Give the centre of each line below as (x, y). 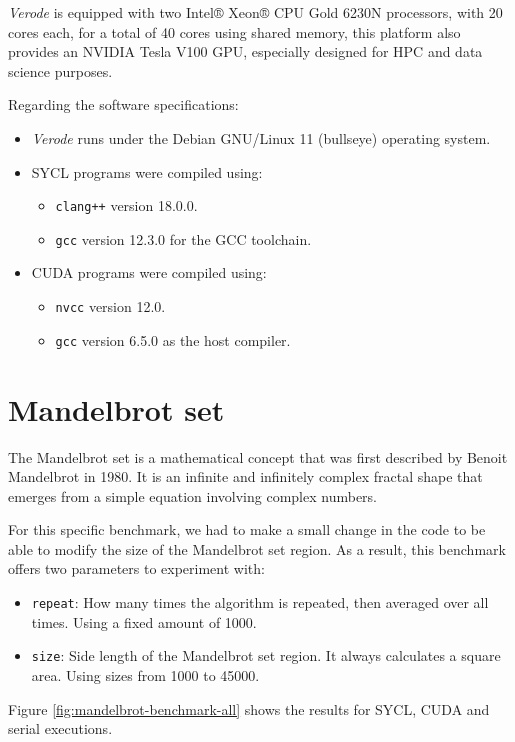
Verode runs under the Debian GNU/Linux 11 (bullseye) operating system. (261, 137)
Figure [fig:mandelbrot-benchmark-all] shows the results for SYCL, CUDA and (249, 708)
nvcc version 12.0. (110, 306)
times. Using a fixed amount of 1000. (144, 621)
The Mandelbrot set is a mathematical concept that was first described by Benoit (258, 456)
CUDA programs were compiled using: (149, 272)
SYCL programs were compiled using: (147, 171)
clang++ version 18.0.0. (126, 205)
